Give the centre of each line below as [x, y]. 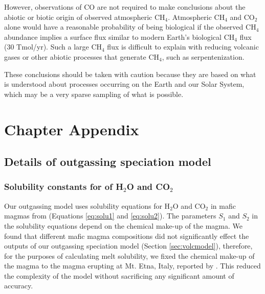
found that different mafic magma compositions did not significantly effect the [127, 236]
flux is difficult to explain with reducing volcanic [183, 47]
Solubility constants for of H [64, 187]
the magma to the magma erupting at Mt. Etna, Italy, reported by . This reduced [132, 266]
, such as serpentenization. [203, 56]
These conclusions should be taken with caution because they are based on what [130, 74]
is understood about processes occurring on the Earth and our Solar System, [124, 84]
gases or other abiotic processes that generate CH [82, 56]
